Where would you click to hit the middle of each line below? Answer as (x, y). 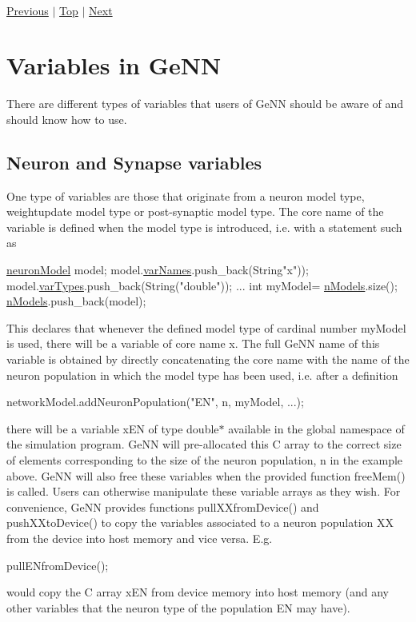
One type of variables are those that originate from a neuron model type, (186, 195)
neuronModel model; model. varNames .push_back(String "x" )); (158, 270)
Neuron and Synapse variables (134, 162)
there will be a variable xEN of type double (113, 428)
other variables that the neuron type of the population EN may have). (178, 607)
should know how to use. (67, 119)
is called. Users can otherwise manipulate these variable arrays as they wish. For (204, 491)
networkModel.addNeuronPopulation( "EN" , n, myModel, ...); (155, 402)
